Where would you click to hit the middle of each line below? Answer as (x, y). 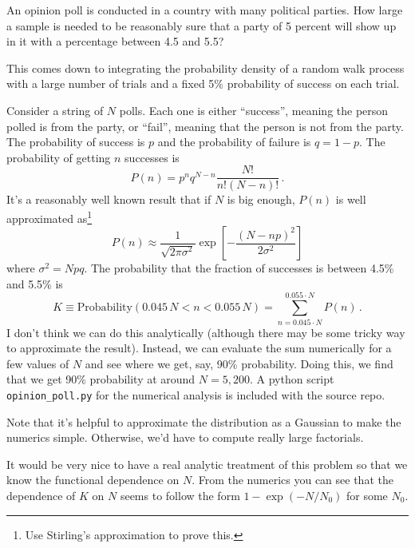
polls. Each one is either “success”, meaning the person (254, 110)
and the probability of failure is (234, 142)
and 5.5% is (35, 283)
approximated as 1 (49, 217)
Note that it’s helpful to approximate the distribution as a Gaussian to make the (204, 421)
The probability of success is (76, 142)
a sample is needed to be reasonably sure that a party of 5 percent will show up (202, 25)
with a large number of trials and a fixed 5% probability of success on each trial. (203, 83)
